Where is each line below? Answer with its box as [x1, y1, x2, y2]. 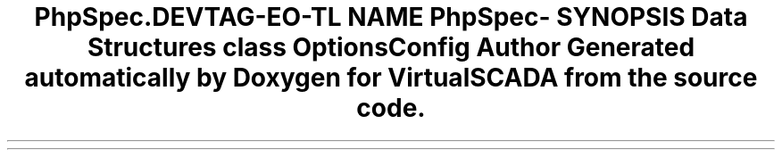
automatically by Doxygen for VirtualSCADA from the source [24, 62, 758, 93]
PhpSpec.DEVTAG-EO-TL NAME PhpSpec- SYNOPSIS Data [34, 2, 748, 32]
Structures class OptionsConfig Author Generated [87, 32, 695, 62]
